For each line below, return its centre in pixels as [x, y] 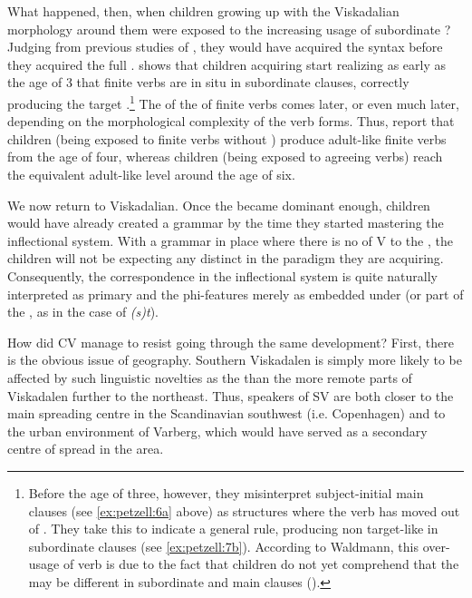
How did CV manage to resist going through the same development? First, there [231, 342]
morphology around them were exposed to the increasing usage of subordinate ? [229, 29]
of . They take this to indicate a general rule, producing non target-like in [233, 529]
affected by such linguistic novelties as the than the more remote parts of [210, 377]
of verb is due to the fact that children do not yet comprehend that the [261, 564]
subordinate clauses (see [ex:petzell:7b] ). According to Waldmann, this [224, 546]
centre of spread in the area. [86, 449]
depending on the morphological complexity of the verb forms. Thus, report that [231, 121]
